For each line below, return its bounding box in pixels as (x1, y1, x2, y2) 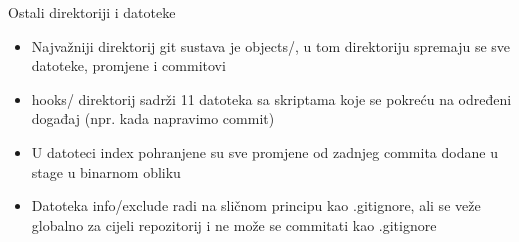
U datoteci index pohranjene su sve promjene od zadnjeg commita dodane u (31, 141, 498, 162)
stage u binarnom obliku (31, 161, 181, 182)
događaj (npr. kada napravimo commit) (31, 108, 275, 129)
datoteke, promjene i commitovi (31, 55, 226, 76)
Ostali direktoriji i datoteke (8, 2, 176, 22)
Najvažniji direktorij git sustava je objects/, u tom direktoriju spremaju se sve (31, 35, 511, 56)
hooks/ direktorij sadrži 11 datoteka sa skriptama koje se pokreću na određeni (31, 88, 512, 109)
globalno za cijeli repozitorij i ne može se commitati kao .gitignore (31, 214, 437, 235)
